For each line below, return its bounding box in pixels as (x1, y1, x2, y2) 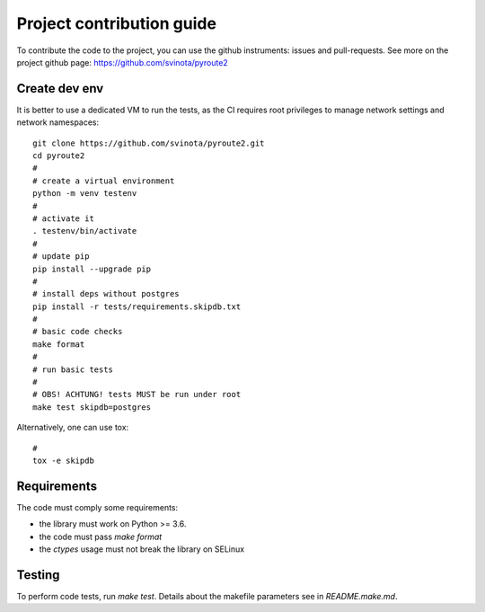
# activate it (32, 213, 94, 224)
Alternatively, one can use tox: (16, 422, 129, 433)
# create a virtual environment (32, 175, 175, 186)
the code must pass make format (39, 531, 163, 542)
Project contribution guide (16, 13, 217, 33)
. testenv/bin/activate (32, 226, 137, 236)
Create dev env (16, 81, 104, 96)
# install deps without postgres (32, 288, 180, 299)
